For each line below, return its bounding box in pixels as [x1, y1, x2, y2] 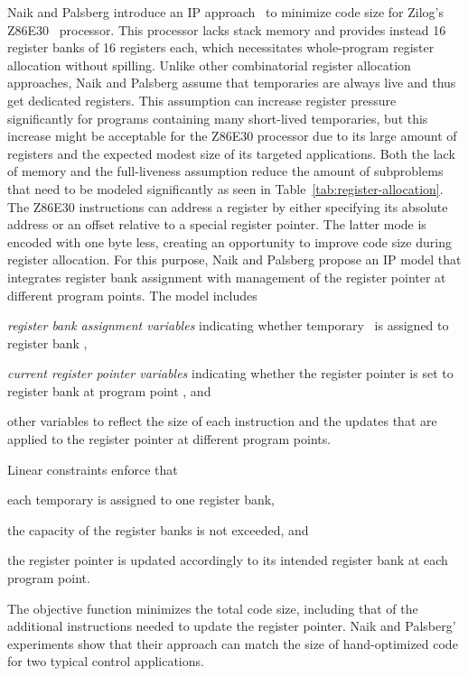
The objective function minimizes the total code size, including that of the [7, 598, 418, 617]
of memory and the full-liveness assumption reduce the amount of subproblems [7, 162, 444, 181]
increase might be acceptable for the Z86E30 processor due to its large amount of [7, 126, 457, 145]
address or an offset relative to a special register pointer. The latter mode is [7, 215, 426, 234]
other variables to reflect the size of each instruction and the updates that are [7, 412, 437, 431]
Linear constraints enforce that [7, 459, 178, 478]
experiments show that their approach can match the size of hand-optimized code [7, 634, 458, 653]
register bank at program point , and [7, 381, 211, 400]
